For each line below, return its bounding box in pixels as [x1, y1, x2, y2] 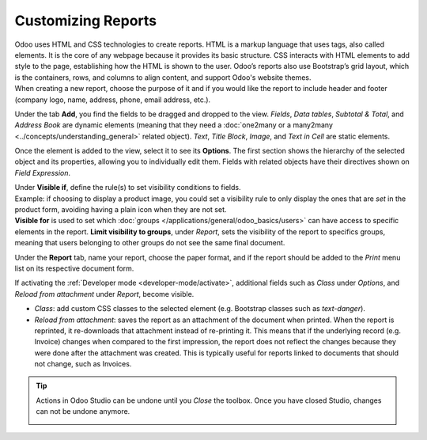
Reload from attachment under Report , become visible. [14, 289, 195, 298]
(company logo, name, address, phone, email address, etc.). [14, 95, 211, 104]
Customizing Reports [14, 12, 157, 29]
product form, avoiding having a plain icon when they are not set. [14, 205, 227, 214]
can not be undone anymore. [36, 407, 130, 416]
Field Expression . [14, 168, 71, 177]
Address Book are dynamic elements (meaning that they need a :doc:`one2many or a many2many [14, 120, 334, 130]
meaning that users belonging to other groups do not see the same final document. [14, 238, 285, 248]
